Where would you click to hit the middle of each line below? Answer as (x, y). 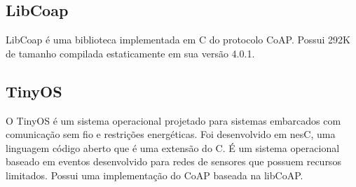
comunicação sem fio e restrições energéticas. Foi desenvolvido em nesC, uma (171, 134)
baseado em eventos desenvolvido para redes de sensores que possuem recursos (173, 161)
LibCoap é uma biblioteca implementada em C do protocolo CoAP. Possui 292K (178, 40)
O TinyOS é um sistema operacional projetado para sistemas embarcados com (173, 120)
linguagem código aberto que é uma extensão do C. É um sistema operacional (173, 147)
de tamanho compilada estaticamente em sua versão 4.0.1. (130, 53)
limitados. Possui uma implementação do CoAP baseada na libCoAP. (155, 175)
